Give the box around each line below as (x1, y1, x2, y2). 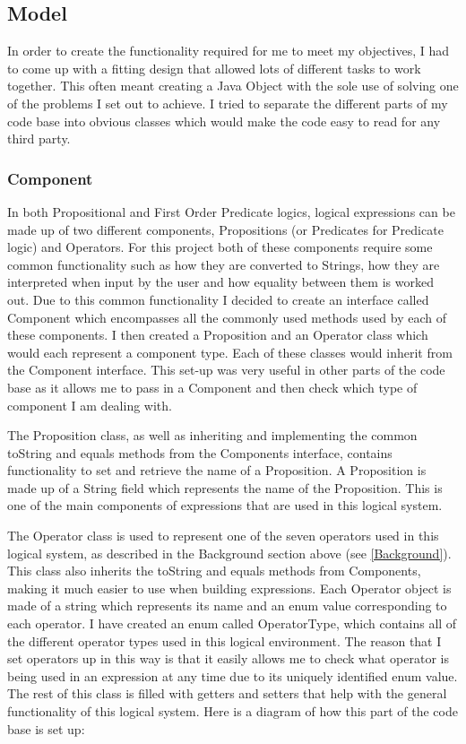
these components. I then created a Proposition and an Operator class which (7, 325, 428, 344)
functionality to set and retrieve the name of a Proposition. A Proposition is (7, 461, 427, 480)
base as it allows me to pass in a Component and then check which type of (7, 377, 418, 396)
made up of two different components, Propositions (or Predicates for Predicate (7, 220, 444, 238)
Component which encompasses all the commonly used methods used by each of (7, 307, 447, 326)
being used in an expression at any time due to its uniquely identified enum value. (7, 666, 458, 685)
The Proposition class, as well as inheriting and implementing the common (7, 426, 418, 445)
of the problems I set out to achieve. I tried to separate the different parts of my (7, 93, 448, 112)
